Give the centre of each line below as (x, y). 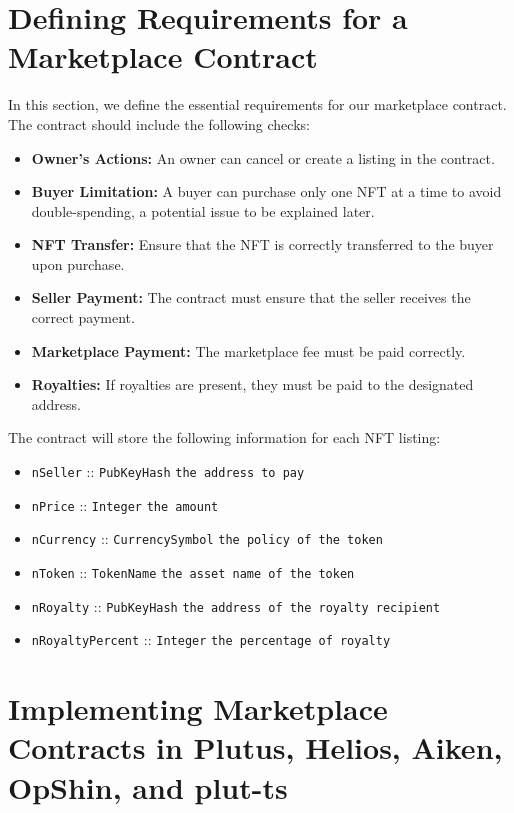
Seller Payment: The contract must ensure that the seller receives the (251, 297)
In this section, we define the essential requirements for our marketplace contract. (257, 104)
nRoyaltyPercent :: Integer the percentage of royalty (211, 639)
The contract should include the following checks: (159, 123)
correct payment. (83, 317)
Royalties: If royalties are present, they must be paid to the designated (252, 384)
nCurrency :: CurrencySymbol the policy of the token (207, 538)
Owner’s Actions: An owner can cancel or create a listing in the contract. (263, 157)
